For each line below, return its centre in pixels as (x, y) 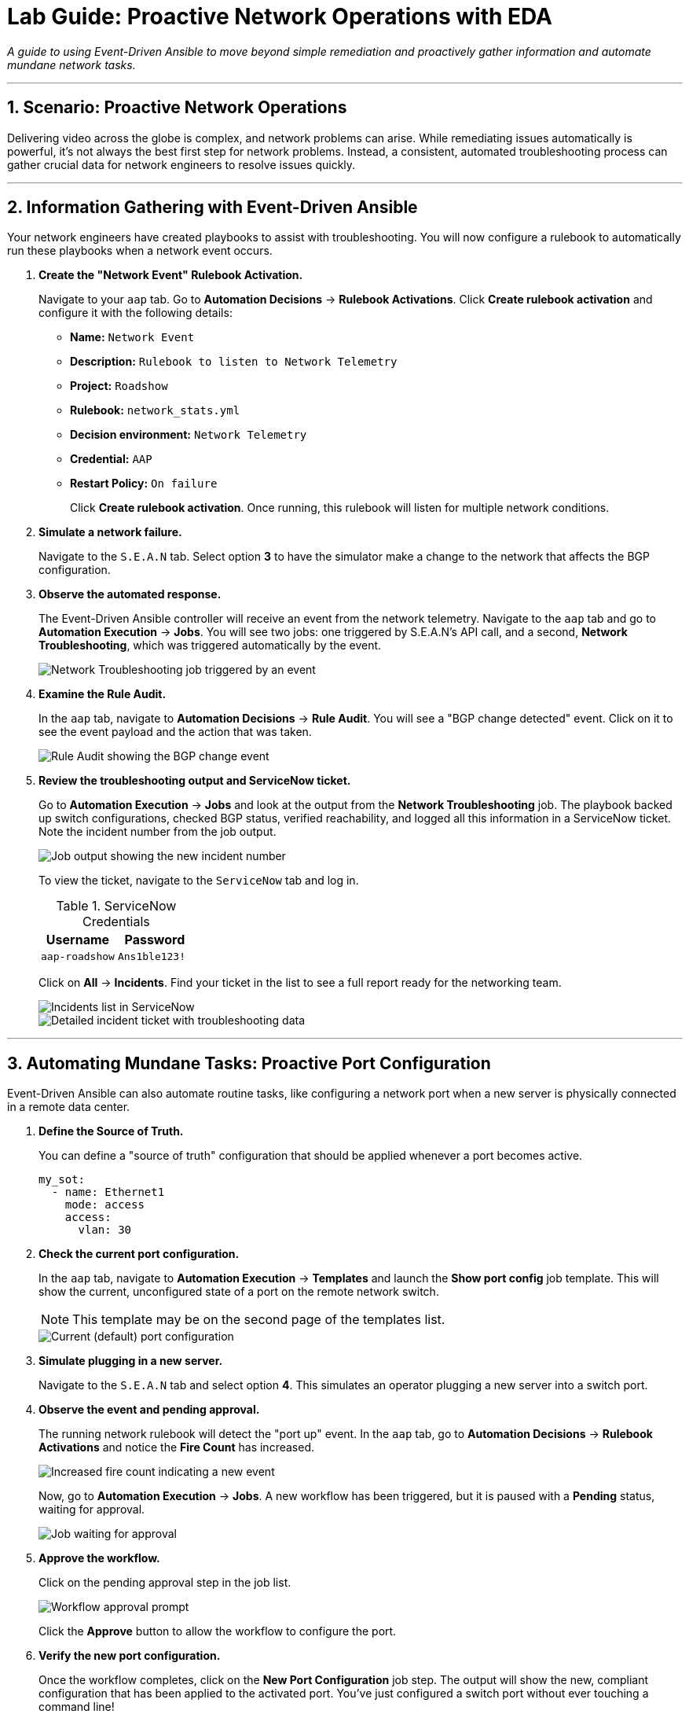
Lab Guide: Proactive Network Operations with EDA (280, 17)
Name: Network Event (132, 337)
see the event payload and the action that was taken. (175, 732)
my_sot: (62, 1180)
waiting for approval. (92, 1510)
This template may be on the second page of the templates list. (259, 1320)
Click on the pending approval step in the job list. (165, 1583)
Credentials (116, 922)
